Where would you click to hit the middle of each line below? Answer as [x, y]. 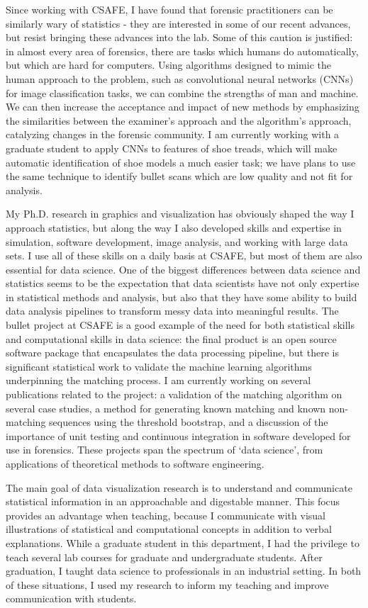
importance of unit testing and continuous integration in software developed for [178, 435]
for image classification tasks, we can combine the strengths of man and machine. [182, 92]
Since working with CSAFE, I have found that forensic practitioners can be [169, 9]
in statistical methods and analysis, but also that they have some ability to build [182, 297]
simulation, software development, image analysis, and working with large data [177, 241]
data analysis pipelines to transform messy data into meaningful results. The [172, 311]
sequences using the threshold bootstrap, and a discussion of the [189, 422]
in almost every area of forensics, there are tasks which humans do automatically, [182, 51]
